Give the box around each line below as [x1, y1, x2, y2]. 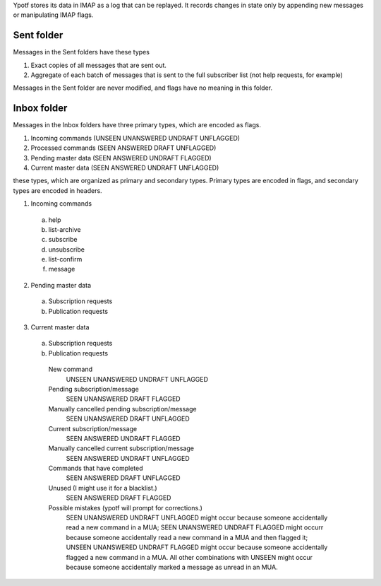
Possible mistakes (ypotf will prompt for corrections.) [48, 503, 202, 512]
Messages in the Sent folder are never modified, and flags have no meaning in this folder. [13, 83, 273, 92]
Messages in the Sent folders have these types [13, 48, 150, 57]
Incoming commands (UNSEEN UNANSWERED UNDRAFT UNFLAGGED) [30, 134, 240, 142]
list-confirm [48, 255, 83, 264]
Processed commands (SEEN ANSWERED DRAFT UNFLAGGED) [30, 143, 217, 152]
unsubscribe [48, 245, 85, 254]
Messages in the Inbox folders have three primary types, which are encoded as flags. [13, 121, 261, 129]
